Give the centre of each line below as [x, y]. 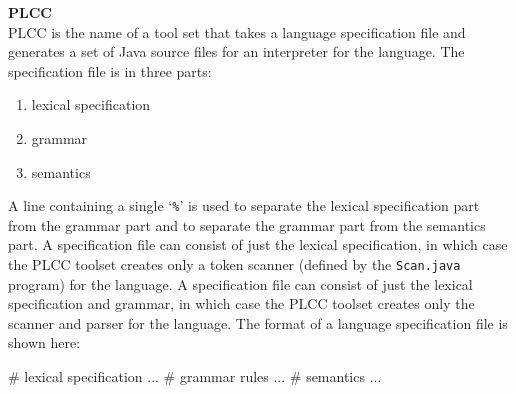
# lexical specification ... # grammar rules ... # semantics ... [195, 376]
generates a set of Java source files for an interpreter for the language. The [236, 51]
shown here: [44, 342]
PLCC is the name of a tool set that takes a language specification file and [237, 31]
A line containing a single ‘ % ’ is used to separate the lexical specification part [244, 205]
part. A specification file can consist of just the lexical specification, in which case [258, 244]
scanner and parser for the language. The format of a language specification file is [258, 322]
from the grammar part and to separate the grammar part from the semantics [247, 224]
